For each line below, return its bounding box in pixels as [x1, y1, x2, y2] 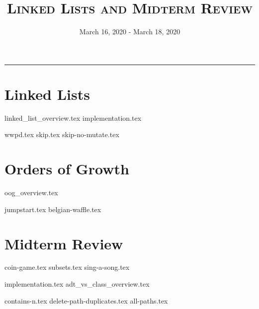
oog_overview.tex [4, 187, 58, 198]
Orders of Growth [4, 158, 129, 179]
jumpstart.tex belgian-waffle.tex [4, 204, 101, 214]
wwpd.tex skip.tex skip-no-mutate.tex [4, 129, 119, 140]
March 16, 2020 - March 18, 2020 [79, 26, 180, 37]
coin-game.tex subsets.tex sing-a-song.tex [4, 262, 130, 272]
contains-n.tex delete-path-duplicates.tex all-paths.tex [4, 295, 168, 306]
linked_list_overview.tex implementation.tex [4, 112, 142, 123]
